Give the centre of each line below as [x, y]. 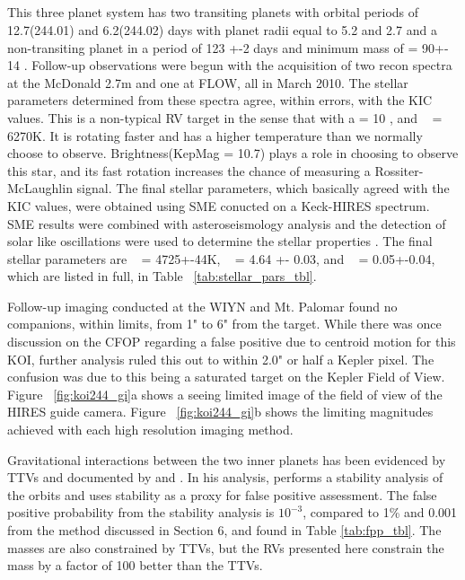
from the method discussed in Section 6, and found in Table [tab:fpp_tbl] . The [224, 530]
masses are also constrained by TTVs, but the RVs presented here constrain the [226, 547]
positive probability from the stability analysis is [141, 512]
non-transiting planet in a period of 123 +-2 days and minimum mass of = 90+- [228, 47]
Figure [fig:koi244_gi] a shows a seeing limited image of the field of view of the [225, 394]
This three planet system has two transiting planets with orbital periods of [213, 12]
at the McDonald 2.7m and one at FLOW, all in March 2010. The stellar [208, 82]
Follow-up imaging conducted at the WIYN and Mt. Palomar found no [202, 306]
